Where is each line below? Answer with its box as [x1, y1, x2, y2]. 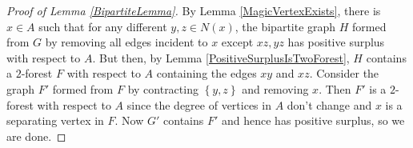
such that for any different [38, 18, 167, 34]
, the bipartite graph [235, 18, 336, 34]
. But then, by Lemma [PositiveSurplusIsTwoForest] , [92, 49, 350, 66]
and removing [242, 80, 309, 97]
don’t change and [287, 96, 372, 113]
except [221, 34, 254, 50]
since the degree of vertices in [126, 96, 271, 113]
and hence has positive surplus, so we [221, 112, 405, 129]
